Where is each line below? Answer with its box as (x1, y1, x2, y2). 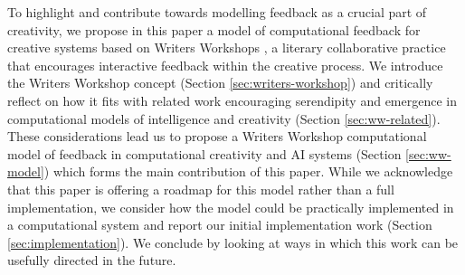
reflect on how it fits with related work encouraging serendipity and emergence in (7, 90, 457, 109)
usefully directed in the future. (7, 251, 176, 270)
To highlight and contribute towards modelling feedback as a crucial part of (7, 3, 427, 21)
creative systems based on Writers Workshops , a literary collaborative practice (7, 38, 446, 57)
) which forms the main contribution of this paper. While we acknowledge (43, 162, 453, 181)
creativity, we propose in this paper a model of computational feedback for (7, 20, 421, 39)
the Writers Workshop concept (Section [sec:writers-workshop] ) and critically (7, 73, 433, 92)
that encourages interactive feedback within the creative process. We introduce (7, 55, 443, 74)
